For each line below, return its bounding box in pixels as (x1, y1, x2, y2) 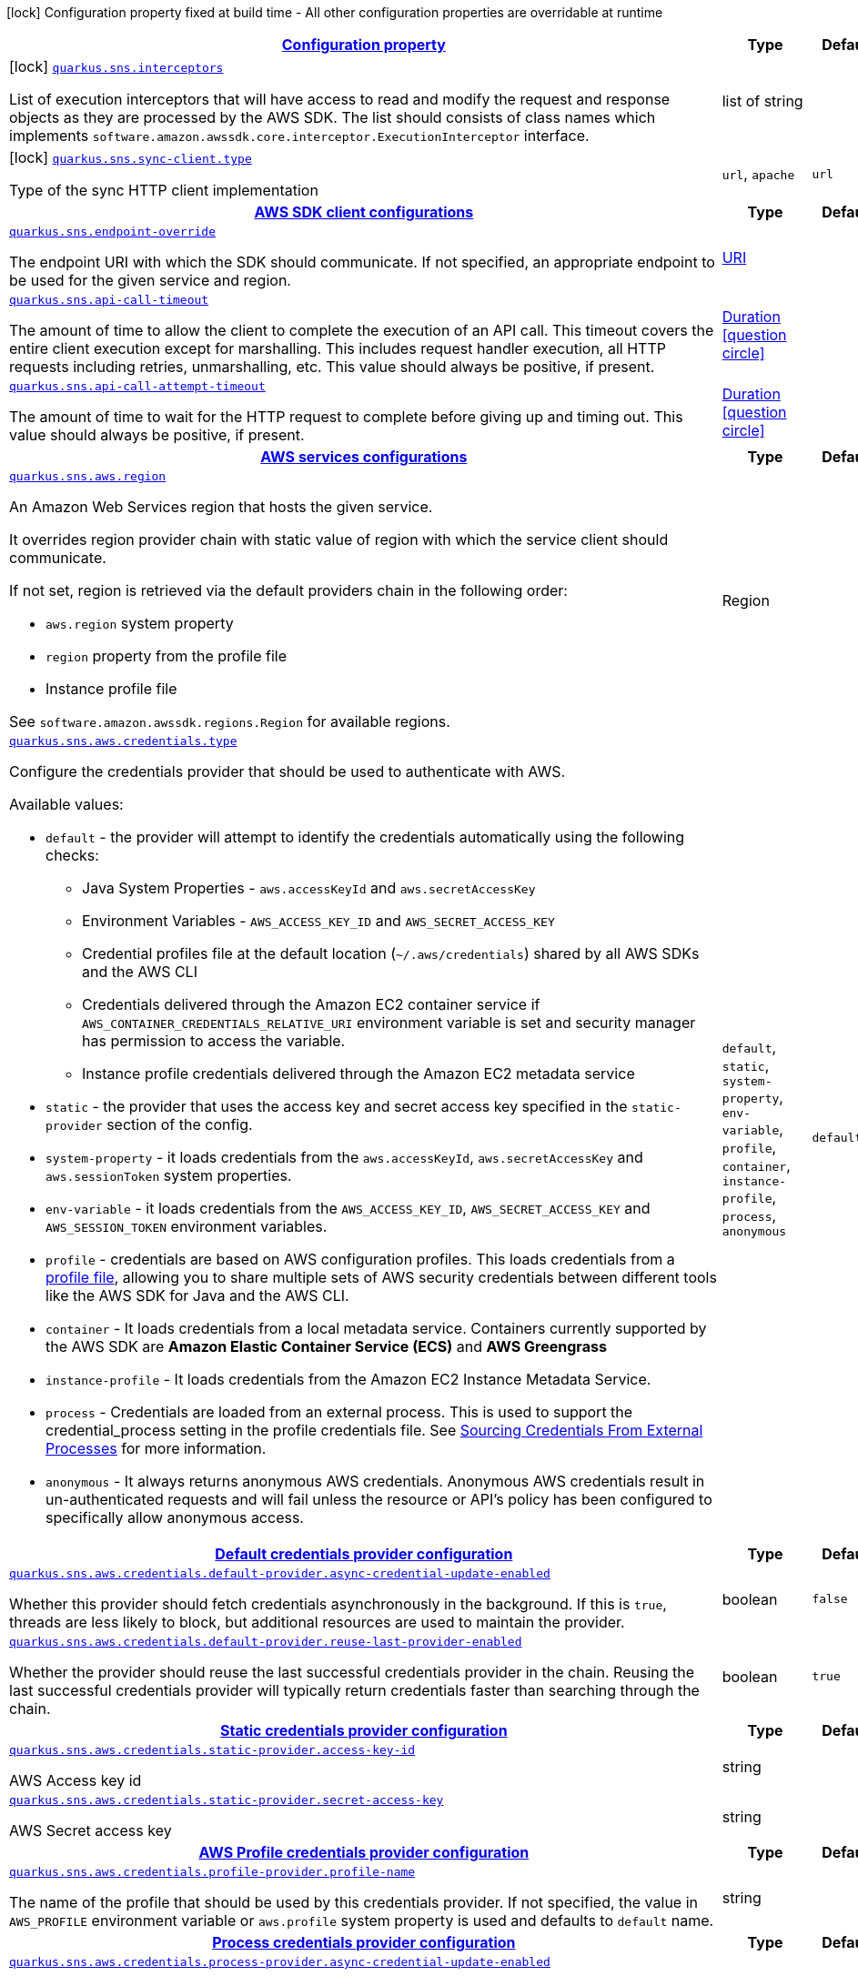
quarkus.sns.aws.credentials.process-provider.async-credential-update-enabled (9, 1955, 550, 1969)
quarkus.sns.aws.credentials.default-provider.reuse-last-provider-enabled (9, 1635, 522, 1648)
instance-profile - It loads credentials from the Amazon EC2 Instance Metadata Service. (45, 1370, 651, 1388)
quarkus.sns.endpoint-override (9, 225, 216, 238)
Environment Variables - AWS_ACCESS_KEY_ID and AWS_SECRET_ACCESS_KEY (82, 912, 555, 930)
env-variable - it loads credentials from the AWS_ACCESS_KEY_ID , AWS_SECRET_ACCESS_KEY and (45, 1199, 651, 1217)
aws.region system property (45, 614, 234, 632)
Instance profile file (45, 680, 177, 698)
